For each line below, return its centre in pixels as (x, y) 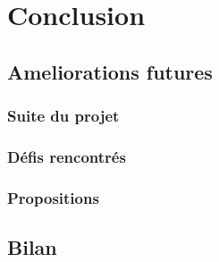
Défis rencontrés (67, 156)
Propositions (53, 197)
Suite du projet (63, 116)
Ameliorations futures (110, 71)
